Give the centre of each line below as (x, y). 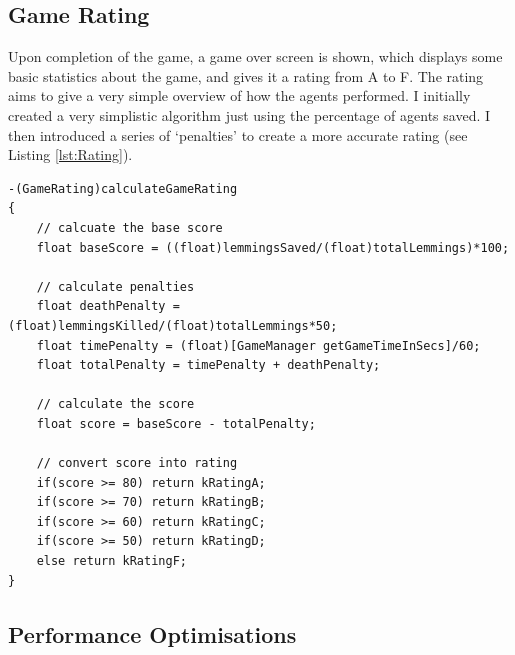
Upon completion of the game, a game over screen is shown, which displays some (255, 56)
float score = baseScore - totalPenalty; (176, 423)
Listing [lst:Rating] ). (70, 154)
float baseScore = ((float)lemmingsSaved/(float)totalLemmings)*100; (273, 247)
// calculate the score (115, 404)
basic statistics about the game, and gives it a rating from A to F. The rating (246, 75)
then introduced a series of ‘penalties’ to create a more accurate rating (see (238, 134)
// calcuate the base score (129, 227)
